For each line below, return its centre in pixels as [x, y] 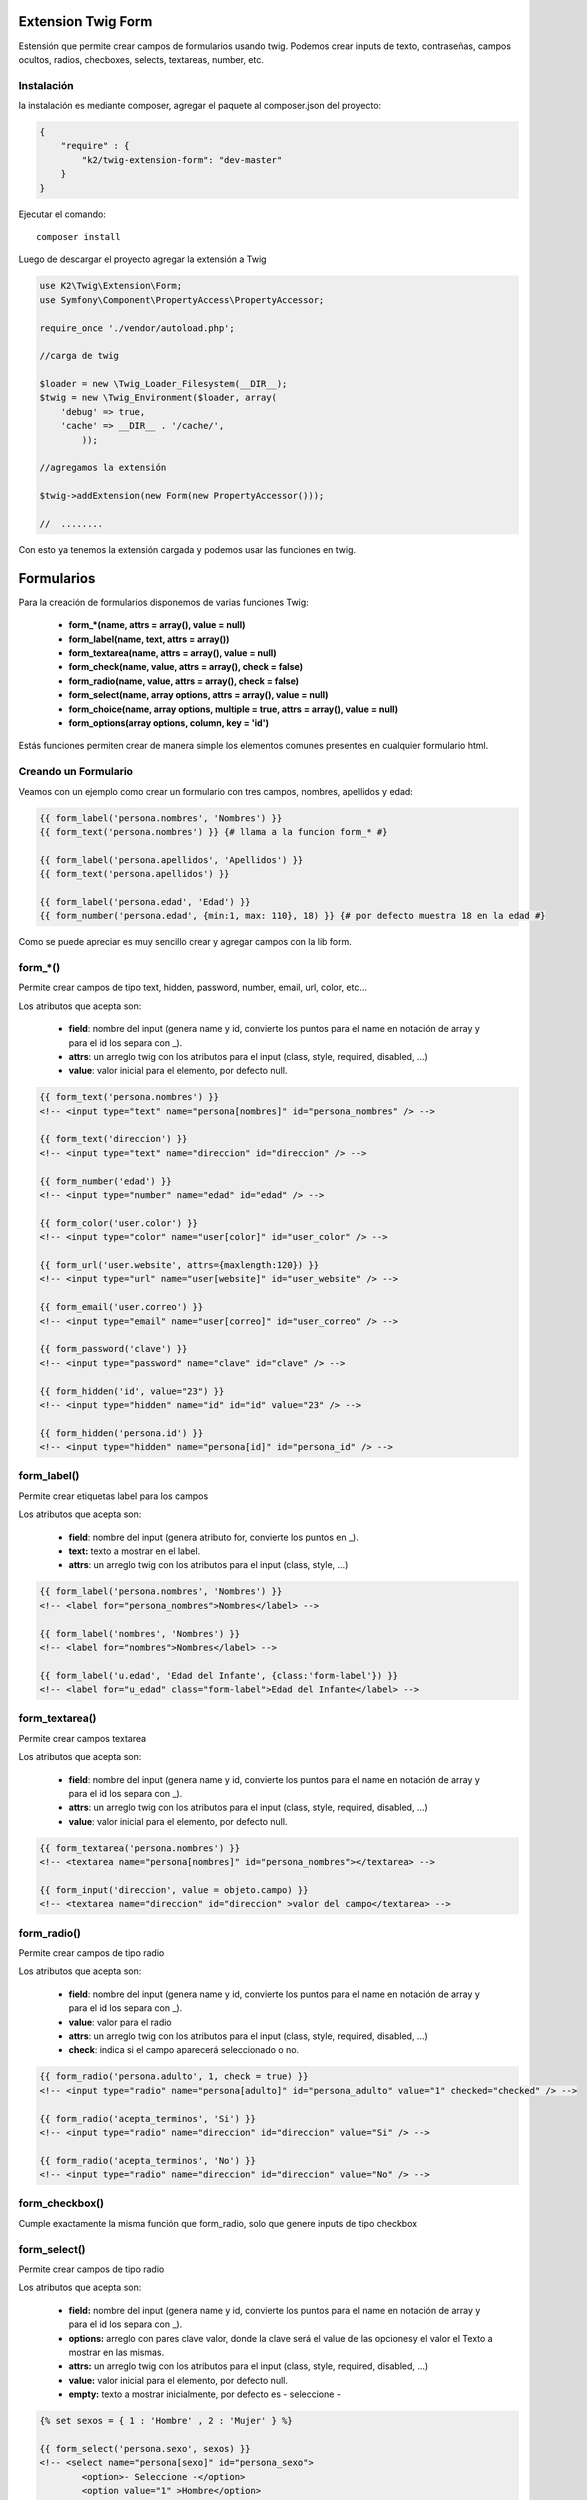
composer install [78, 236]
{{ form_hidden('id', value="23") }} [132, 1391]
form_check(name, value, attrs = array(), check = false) [186, 667]
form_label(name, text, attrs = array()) [149, 639]
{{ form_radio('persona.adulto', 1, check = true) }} [174, 2076]
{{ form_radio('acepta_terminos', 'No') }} [148, 2160]
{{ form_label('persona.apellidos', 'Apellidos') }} [171, 859]
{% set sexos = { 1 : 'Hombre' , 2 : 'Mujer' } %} [166, 2421]
